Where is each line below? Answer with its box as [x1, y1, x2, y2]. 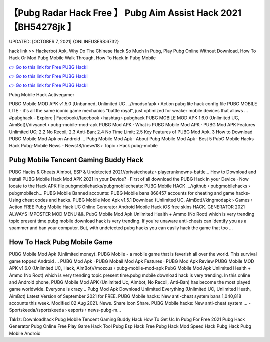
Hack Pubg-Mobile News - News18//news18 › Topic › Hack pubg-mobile [9, 143, 158, 149]
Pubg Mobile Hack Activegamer [9, 91, 75, 97]
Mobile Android [9, 330, 41, 336]
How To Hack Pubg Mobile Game [9, 238, 113, 247]
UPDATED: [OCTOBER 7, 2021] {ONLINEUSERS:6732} [9, 39, 119, 45]
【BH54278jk [9, 21, 66, 32]
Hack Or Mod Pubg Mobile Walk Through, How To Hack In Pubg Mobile [9, 55, 156, 61]
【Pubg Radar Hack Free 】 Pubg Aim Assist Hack [9, 7, 219, 18]
